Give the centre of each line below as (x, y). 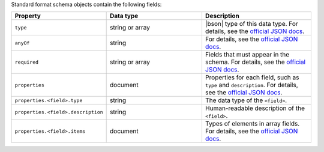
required (27, 62)
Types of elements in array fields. (252, 124)
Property (28, 16)
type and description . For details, (251, 85)
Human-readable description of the (255, 108)
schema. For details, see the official (255, 62)
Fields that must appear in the (247, 55)
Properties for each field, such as (252, 78)
